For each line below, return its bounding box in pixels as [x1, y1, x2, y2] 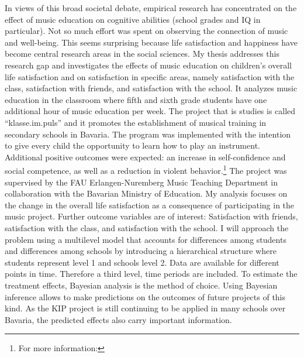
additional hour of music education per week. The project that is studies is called [5, 105, 296, 117]
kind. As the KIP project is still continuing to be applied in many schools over [5, 302, 286, 314]
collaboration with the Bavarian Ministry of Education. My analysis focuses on [5, 187, 288, 200]
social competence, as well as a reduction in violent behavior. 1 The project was [5, 163, 287, 176]
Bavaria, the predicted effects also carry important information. [5, 313, 232, 325]
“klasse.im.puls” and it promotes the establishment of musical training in [5, 116, 267, 128]
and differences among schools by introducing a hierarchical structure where [5, 245, 277, 257]
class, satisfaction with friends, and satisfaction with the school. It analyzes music [5, 82, 298, 94]
